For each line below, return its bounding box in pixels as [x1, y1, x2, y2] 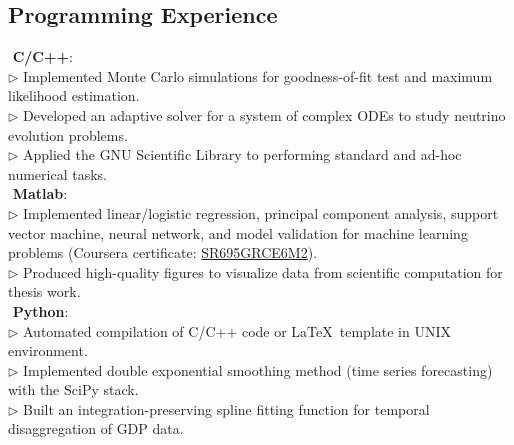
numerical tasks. [8, 163, 107, 184]
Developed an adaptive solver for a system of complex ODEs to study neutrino [23, 104, 506, 125]
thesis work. [8, 281, 81, 302]
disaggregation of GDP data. [8, 418, 184, 439]
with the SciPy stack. [8, 379, 139, 400]
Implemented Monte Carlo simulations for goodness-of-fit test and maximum [23, 65, 493, 86]
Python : [12, 300, 69, 321]
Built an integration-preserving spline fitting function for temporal [23, 398, 430, 419]
